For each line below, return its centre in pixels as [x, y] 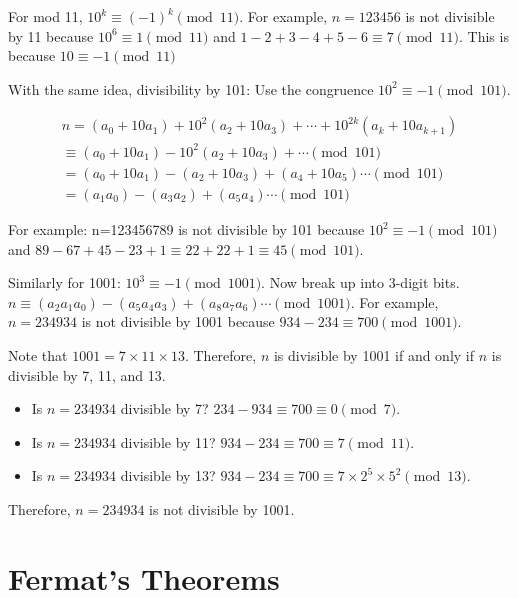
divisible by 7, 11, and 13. [87, 374]
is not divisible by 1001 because [178, 321]
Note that [38, 354]
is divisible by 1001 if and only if [374, 354]
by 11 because [51, 35]
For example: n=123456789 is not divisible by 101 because [186, 229]
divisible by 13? [168, 475]
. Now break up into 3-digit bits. [360, 282]
